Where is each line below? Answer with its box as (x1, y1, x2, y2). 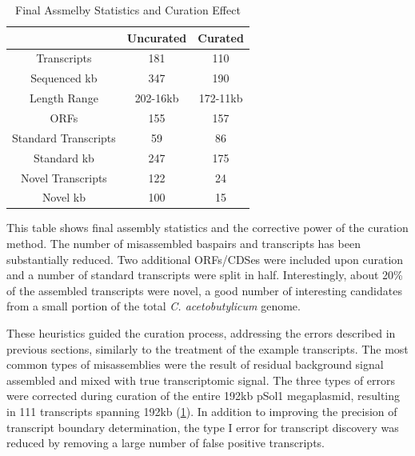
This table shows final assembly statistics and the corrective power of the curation (6, 219, 409, 236)
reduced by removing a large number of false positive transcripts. (6, 434, 325, 451)
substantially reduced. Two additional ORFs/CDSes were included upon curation (6, 250, 404, 267)
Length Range (29, 90, 98, 106)
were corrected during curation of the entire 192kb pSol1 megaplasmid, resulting (6, 387, 400, 404)
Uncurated (126, 29, 187, 46)
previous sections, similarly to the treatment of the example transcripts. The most (6, 340, 409, 357)
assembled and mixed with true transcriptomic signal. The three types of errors (6, 371, 396, 388)
